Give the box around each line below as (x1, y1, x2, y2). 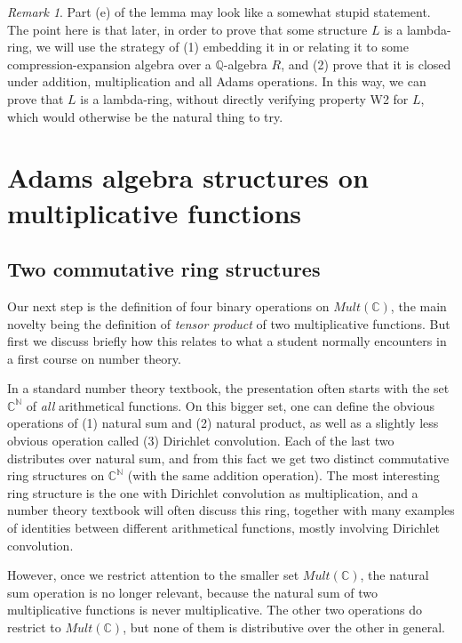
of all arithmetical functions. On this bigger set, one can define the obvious (26, 396, 435, 414)
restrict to (7, 618, 61, 637)
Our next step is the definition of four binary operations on (7, 296, 330, 315)
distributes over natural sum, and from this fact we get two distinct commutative (7, 448, 450, 467)
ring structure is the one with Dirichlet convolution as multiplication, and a (7, 483, 418, 502)
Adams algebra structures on (7, 159, 369, 196)
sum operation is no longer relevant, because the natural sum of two (7, 583, 378, 601)
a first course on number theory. (7, 349, 181, 367)
